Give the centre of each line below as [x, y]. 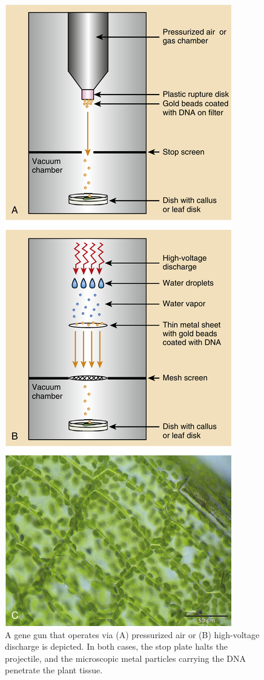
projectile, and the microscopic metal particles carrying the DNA [125, 658]
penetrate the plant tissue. [54, 670]
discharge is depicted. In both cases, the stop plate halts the [116, 646]
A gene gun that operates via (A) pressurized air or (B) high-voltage [132, 634]
